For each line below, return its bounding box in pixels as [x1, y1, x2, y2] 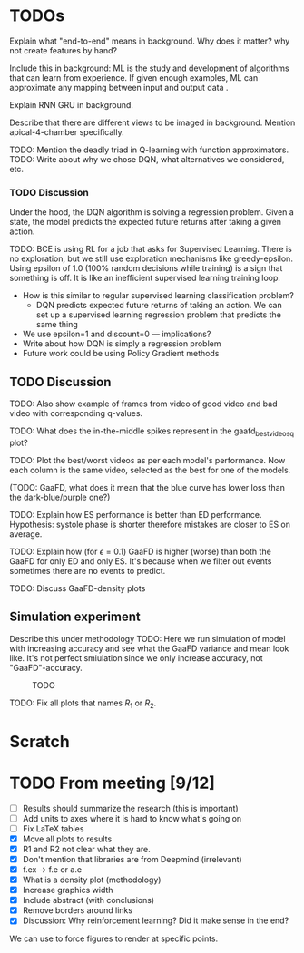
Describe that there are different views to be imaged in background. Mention [9, 117, 296, 128]
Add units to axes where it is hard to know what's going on [22, 812, 242, 823]
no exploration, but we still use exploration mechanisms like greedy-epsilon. [9, 253, 293, 264]
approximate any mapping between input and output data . [9, 82, 229, 92]
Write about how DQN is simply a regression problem [22, 338, 221, 349]
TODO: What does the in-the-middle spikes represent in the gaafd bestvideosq [9, 425, 295, 438]
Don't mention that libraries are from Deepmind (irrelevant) [22, 853, 242, 864]
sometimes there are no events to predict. [9, 565, 166, 576]
